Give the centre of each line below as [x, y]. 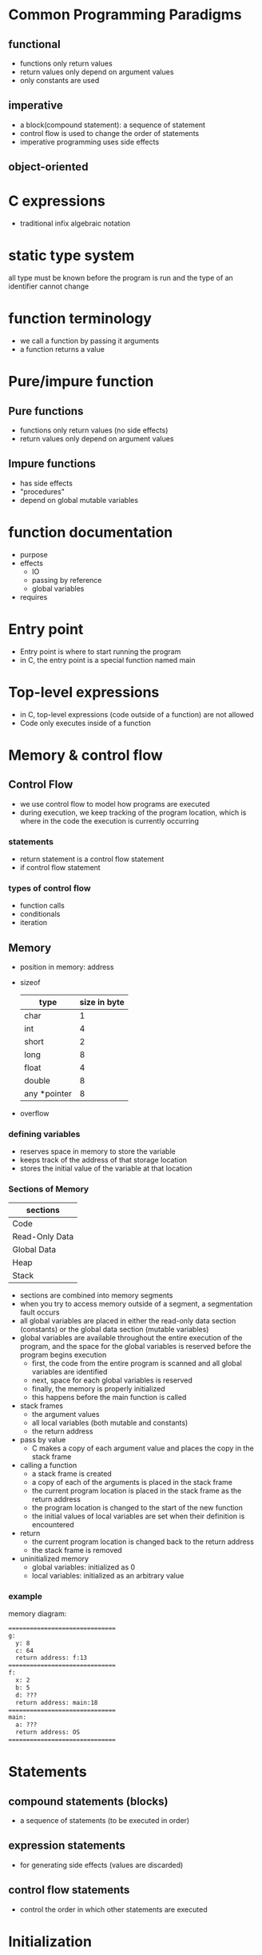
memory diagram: [38, 1614]
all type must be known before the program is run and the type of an [121, 278]
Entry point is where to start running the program [100, 651]
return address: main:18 [57, 1702]
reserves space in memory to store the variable [97, 1151]
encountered [53, 1524]
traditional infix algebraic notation [75, 223]
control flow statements [69, 1890]
